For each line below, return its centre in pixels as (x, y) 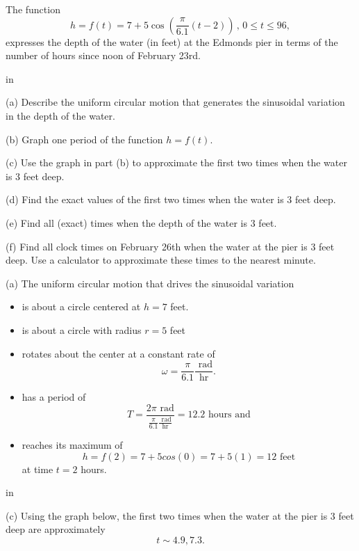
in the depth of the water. (60, 115)
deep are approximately (56, 529)
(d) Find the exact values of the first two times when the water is (145, 199)
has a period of (54, 397)
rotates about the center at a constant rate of (118, 353)
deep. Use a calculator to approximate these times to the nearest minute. (161, 260)
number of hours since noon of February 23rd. (103, 55)
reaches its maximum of (72, 445)
